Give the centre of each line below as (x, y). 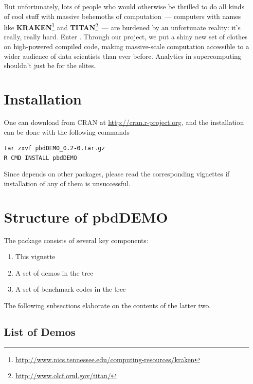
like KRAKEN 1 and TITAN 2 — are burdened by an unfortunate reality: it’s (122, 26)
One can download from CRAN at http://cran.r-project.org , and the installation (124, 122)
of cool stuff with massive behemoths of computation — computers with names (122, 16)
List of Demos (40, 331)
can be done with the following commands (67, 131)
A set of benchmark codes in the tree (71, 289)
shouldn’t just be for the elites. (50, 65)
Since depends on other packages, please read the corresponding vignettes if (117, 174)
